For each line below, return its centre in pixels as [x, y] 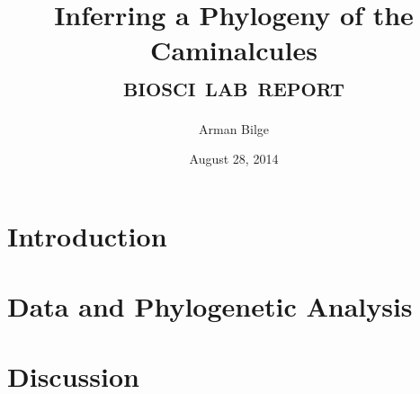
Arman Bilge [233, 128]
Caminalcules [234, 50]
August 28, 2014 [234, 159]
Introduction [87, 235]
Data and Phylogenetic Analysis [210, 306]
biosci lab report [234, 85]
